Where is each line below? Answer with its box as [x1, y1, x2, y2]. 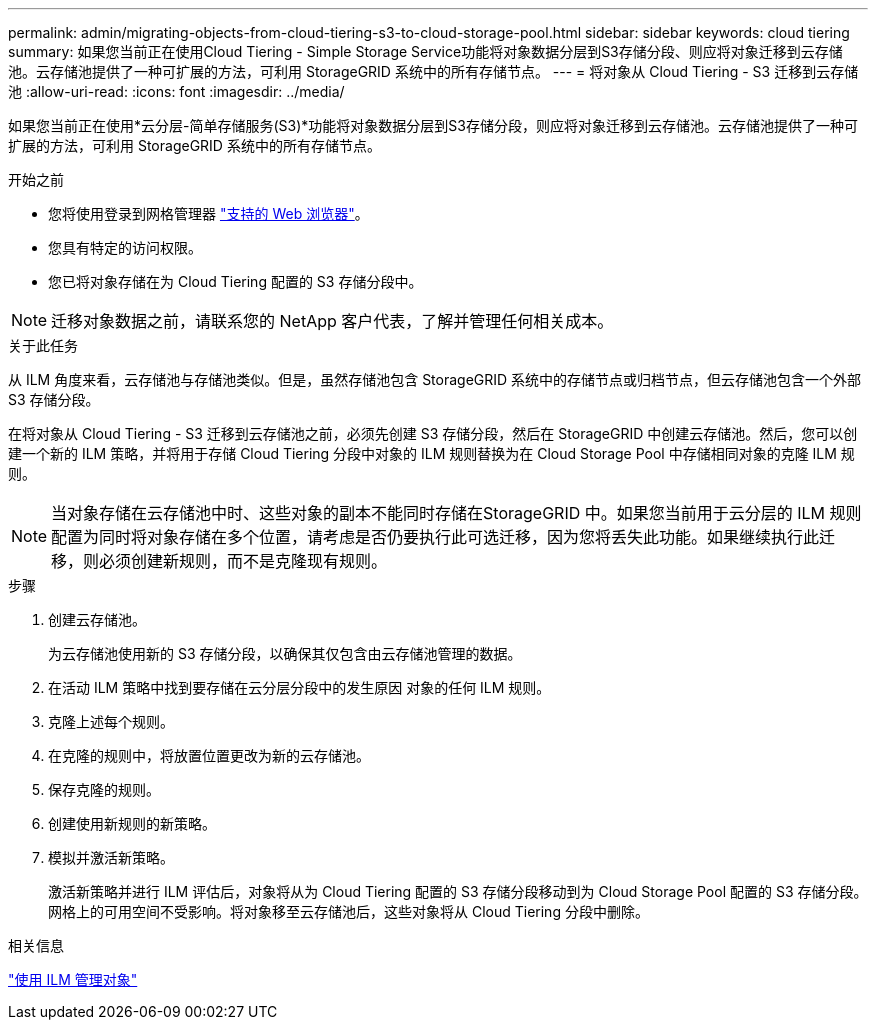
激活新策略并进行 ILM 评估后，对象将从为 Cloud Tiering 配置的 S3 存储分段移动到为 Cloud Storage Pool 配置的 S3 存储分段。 [48, 883, 868, 900]
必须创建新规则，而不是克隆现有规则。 [99, 551, 388, 571]
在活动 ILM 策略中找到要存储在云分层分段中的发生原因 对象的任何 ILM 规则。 [48, 679, 551, 696]
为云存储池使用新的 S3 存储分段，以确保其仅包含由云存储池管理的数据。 [48, 645, 522, 662]
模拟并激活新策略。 [48, 849, 174, 866]
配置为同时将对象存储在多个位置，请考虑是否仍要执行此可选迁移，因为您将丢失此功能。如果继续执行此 [51, 527, 820, 547]
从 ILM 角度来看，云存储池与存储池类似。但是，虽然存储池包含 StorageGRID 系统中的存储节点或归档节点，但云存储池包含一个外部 [8, 371, 862, 388]
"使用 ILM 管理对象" [8, 971, 138, 988]
